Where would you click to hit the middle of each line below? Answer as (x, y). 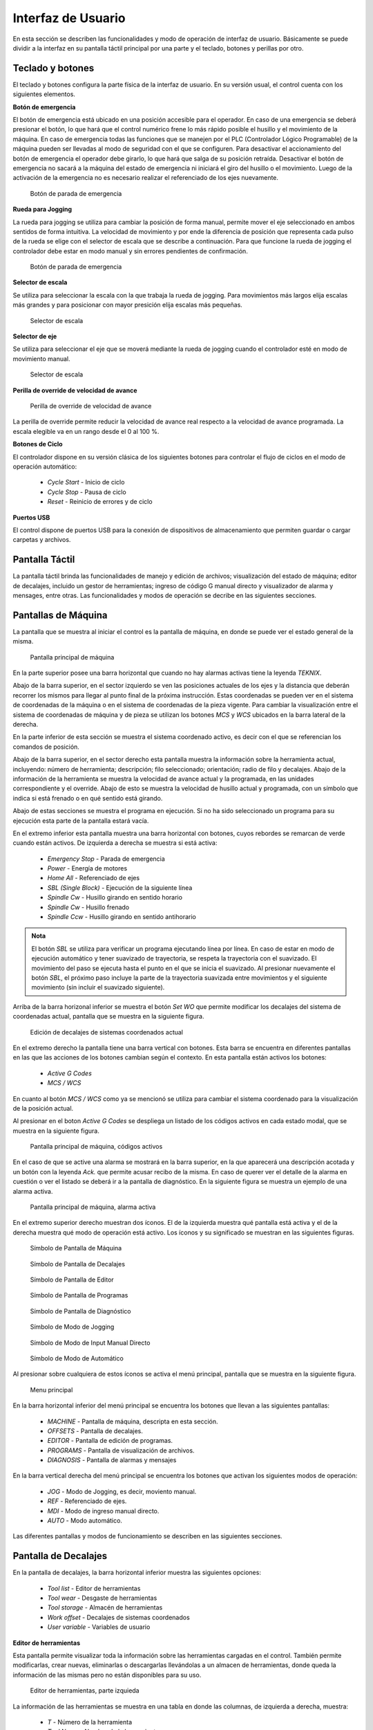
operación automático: (45, 466)
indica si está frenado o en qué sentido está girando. (88, 798)
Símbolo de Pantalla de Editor (72, 1280)
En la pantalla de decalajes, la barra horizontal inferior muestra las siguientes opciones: (137, 1573)
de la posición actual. (43, 1108)
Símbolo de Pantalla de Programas (79, 1295)
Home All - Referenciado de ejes (94, 878)
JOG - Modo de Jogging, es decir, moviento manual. (122, 1491)
